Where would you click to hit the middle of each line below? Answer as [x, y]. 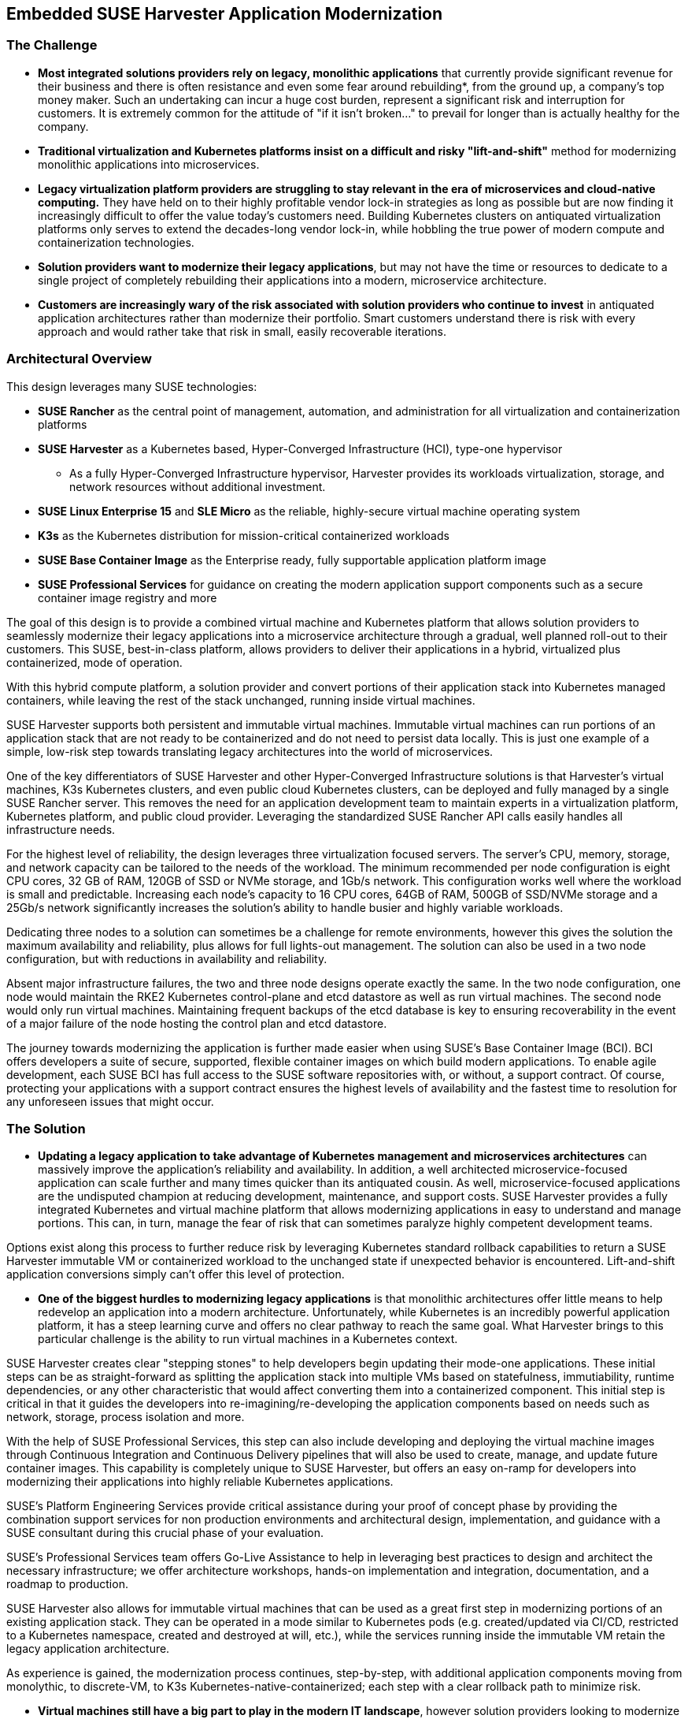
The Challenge [52, 45]
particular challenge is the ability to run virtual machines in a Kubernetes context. [248, 1339]
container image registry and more [128, 597]
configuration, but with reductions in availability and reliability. [167, 958]
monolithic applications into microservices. [149, 164]
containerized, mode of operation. [94, 662]
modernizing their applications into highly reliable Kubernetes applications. [200, 1482]
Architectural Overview [79, 359]
